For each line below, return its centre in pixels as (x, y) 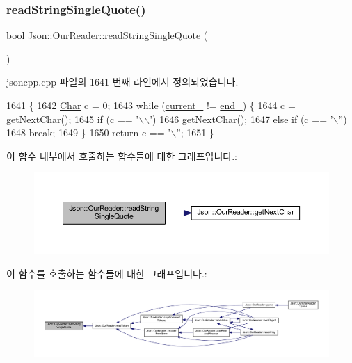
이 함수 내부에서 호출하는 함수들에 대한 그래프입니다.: (122, 155)
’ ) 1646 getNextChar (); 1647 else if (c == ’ (241, 119)
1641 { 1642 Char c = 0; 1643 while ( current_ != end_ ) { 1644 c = (151, 105)
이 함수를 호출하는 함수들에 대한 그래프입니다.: (107, 273)
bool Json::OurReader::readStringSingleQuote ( (107, 35)
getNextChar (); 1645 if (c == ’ (73, 119)
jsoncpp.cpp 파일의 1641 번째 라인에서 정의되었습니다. (122, 82)
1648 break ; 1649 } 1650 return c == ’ (89, 132)
